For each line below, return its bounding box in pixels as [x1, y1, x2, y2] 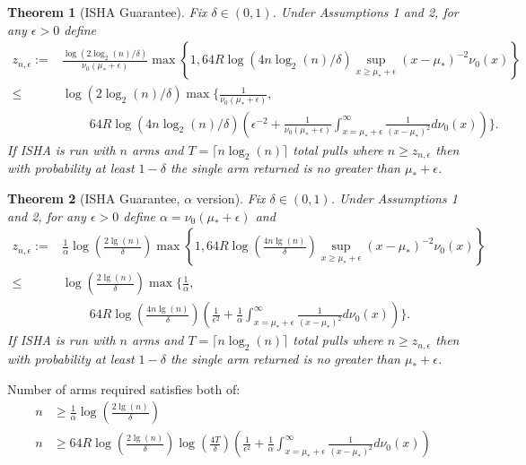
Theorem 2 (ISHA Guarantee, [7, 188, 180, 207]
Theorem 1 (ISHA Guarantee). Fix [7, 3, 207, 21]
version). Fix [196, 188, 266, 207]
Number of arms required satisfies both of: [7, 379, 241, 398]
